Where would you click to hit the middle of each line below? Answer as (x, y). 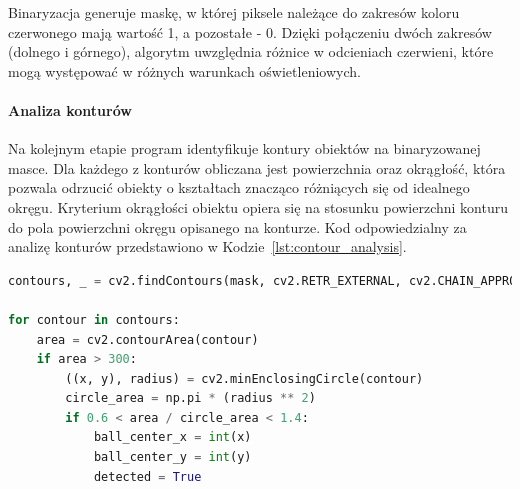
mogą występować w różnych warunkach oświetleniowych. (184, 70)
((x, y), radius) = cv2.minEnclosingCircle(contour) (244, 378)
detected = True (147, 476)
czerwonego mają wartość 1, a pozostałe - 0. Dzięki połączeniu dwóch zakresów (250, 31)
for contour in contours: (94, 319)
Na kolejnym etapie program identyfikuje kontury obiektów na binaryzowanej (244, 148)
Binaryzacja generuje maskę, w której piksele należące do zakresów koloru (234, 12)
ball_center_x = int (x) (172, 437)
